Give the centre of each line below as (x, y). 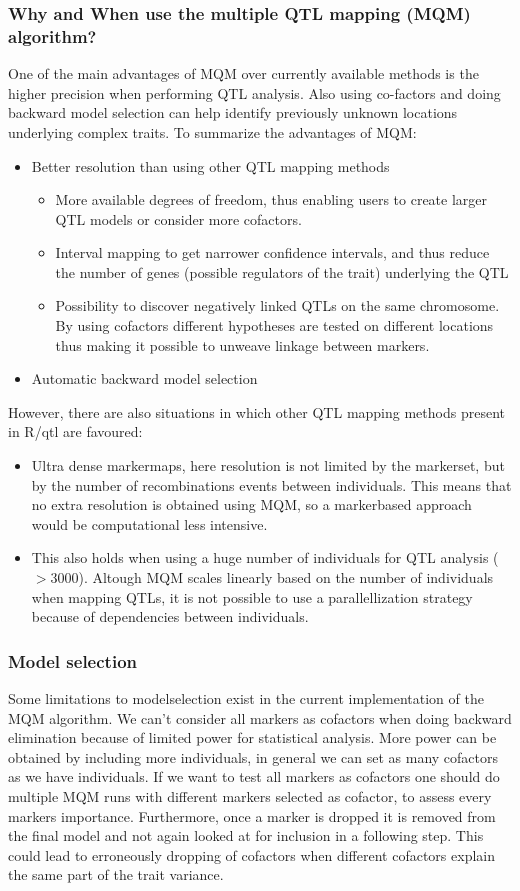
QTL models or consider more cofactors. (178, 218)
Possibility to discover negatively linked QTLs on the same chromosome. (277, 305)
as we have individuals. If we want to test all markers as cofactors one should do (254, 776)
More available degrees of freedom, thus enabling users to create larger (271, 199)
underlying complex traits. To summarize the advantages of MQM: (212, 131)
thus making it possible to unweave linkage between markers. (242, 344)
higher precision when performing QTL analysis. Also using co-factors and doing (254, 92)
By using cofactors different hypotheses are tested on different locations (274, 325)
